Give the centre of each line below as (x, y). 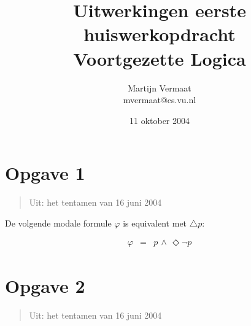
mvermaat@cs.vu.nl (160, 100)
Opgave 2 (45, 285)
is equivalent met (155, 223)
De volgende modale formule (58, 223)
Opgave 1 (45, 173)
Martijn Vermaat (160, 87)
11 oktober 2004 (160, 120)
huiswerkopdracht (160, 34)
